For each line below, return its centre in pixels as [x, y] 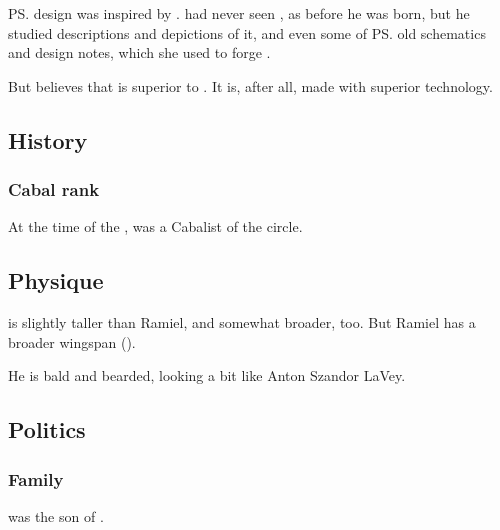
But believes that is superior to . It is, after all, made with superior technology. [250, 85]
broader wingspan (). [72, 341]
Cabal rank [54, 189]
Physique [56, 280]
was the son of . [56, 515]
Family [36, 478]
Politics [47, 429]
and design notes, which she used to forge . [139, 52]
